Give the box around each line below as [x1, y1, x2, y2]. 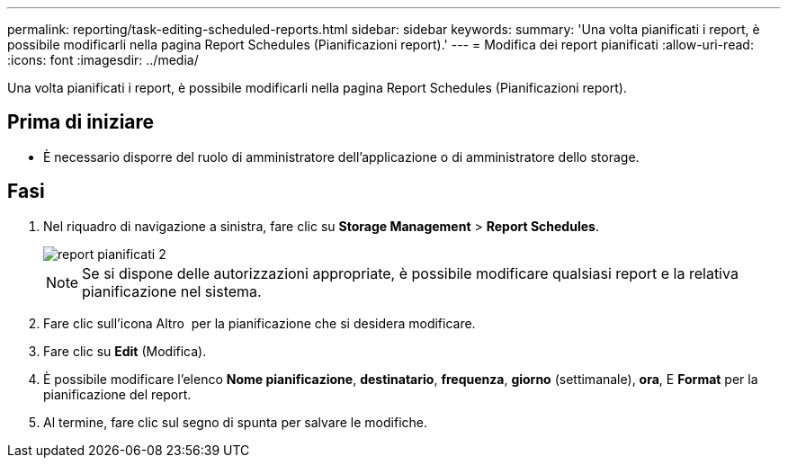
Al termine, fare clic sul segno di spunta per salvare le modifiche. [43, 414, 428, 430]
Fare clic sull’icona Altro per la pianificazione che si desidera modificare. [43, 315, 476, 331]
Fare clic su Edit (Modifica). [43, 343, 207, 359]
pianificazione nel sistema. [82, 282, 262, 300]
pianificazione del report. [43, 386, 192, 402]
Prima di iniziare [7, 111, 155, 134]
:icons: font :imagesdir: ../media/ [7, 52, 199, 67]
